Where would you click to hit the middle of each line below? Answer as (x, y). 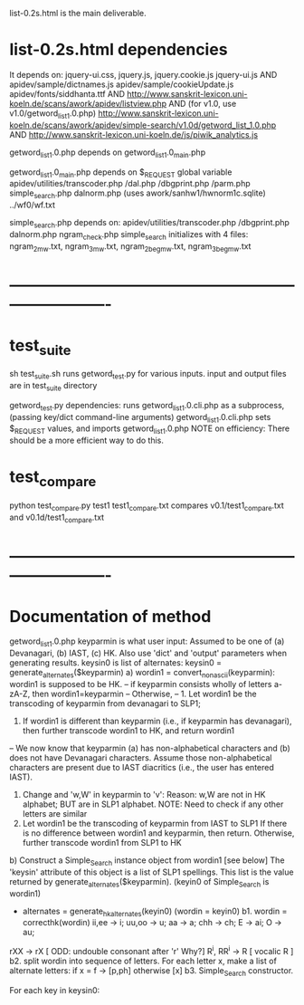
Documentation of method (110, 616)
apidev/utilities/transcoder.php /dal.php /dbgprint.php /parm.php (130, 184)
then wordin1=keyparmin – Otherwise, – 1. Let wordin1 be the (144, 694)
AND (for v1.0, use (203, 103)
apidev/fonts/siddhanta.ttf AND (67, 93)
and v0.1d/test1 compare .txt (57, 518)
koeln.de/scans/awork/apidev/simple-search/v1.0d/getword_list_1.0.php (143, 125)
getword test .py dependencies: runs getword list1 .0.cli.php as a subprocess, (147, 406)
